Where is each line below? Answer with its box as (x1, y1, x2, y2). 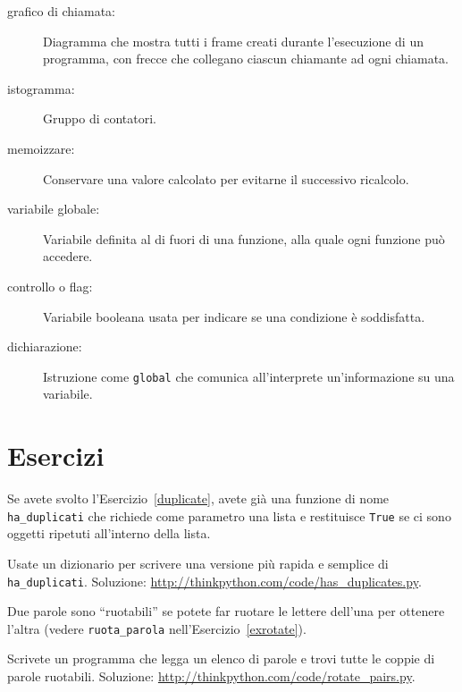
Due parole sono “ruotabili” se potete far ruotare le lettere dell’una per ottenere (7, 602, 445, 620)
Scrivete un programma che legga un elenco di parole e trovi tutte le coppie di (7, 649, 435, 668)
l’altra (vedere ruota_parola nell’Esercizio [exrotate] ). (7, 619, 307, 637)
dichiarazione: (7, 337, 82, 356)
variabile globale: (7, 199, 100, 218)
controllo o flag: (7, 276, 93, 295)
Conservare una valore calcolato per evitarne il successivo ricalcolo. (43, 169, 409, 188)
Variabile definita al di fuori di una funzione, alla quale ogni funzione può (43, 229, 445, 248)
